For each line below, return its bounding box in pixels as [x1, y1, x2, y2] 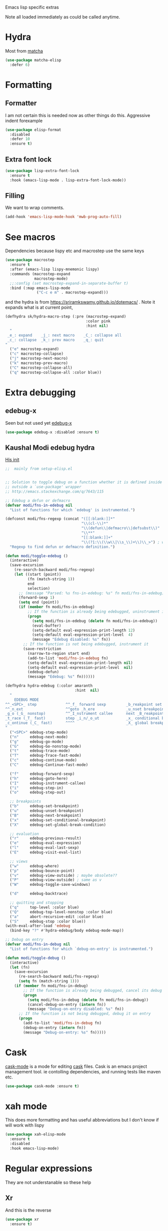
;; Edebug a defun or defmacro [5, 498, 70, 503]
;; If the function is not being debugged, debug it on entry [18, 1011, 151, 1016]
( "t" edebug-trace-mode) [9, 748, 70, 753]
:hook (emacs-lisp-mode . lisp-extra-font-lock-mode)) [9, 178, 126, 183]
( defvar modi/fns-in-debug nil [5, 942, 70, 947]
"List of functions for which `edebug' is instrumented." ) [9, 507, 135, 512]
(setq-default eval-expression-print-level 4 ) [31, 632, 133, 637]
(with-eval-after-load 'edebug [5, 923, 70, 928]
